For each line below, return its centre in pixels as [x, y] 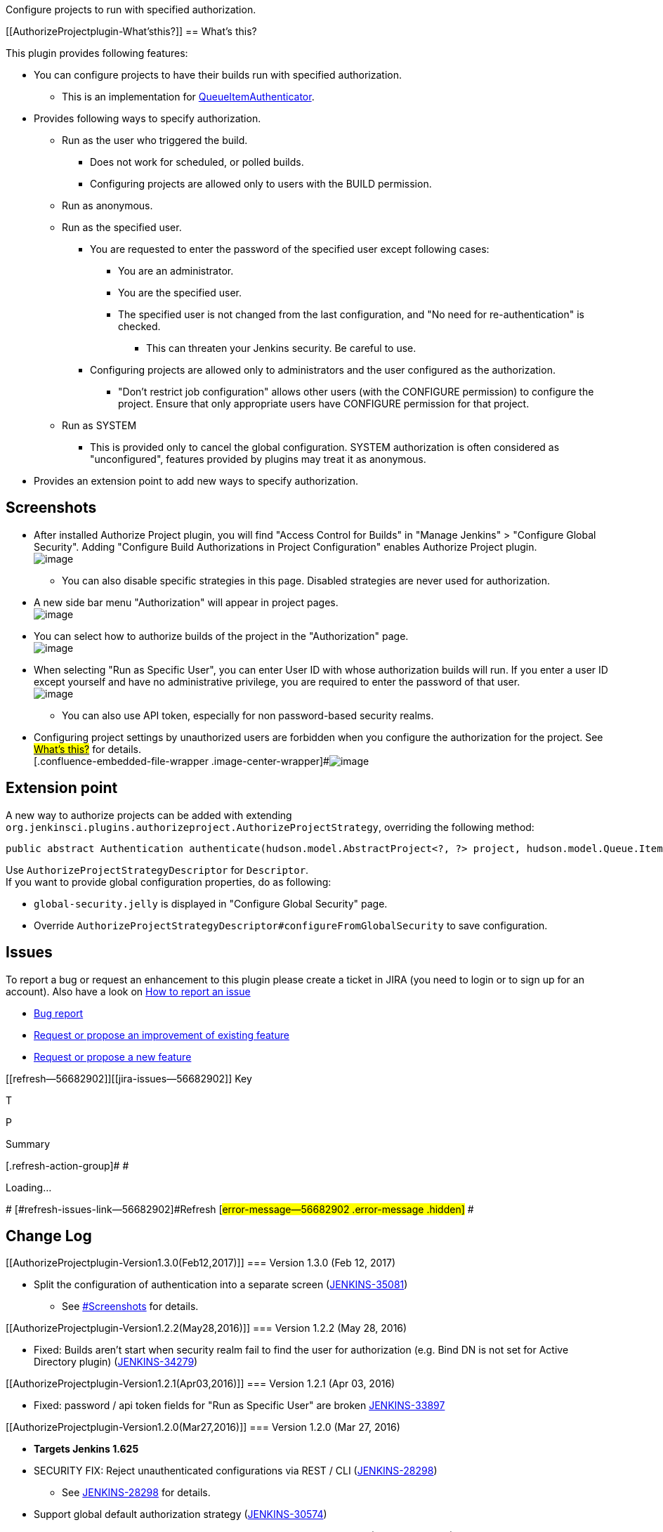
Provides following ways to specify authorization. [147, 118]
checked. [139, 326]
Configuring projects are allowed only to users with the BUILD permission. [261, 184]
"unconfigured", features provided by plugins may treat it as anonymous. [258, 459]
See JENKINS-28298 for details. [136, 1493]
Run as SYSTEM [99, 425]
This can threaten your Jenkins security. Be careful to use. [281, 348]
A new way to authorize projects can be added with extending [149, 815]
